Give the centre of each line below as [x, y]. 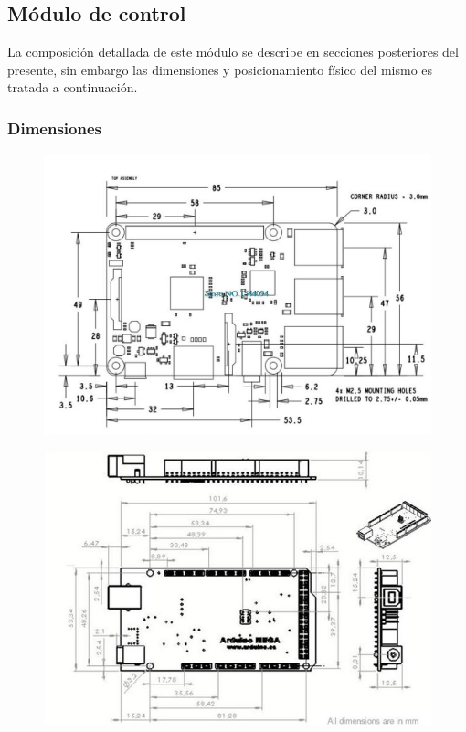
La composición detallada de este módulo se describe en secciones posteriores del [233, 52]
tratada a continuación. [73, 87]
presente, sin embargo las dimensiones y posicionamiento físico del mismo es [220, 69]
